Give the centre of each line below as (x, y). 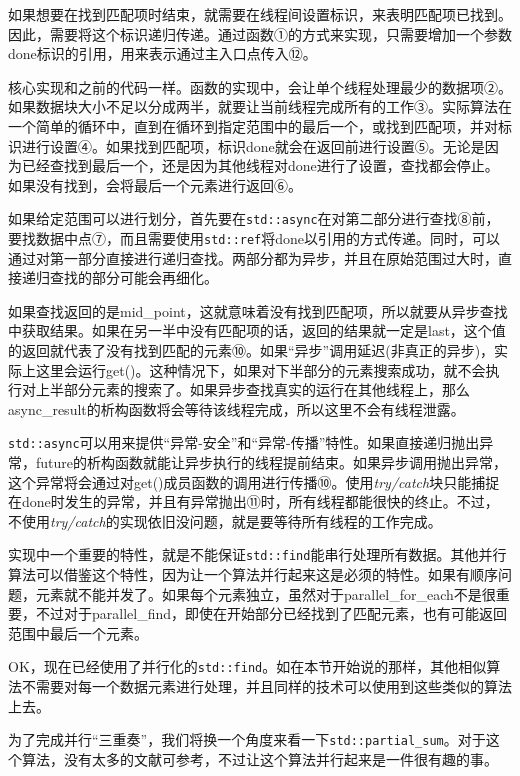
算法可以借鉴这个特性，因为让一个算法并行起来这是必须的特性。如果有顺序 (253, 574)
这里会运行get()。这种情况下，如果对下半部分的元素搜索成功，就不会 (260, 369)
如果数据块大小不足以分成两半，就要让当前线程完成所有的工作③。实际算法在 (260, 106)
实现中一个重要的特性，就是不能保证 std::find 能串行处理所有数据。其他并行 (257, 554)
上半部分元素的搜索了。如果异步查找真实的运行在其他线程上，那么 (252, 389)
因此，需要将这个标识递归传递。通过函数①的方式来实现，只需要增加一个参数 (260, 33)
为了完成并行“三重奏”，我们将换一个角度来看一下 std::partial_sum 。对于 (247, 739)
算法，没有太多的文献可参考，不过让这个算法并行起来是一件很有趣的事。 (259, 758)
